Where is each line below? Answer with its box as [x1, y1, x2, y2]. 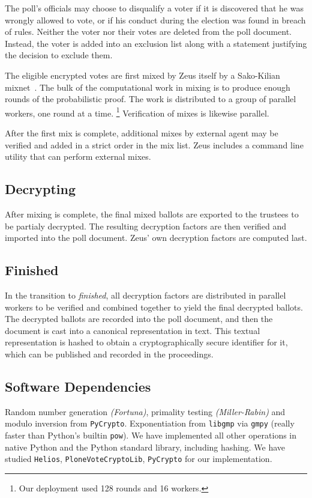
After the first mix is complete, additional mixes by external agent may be [5, 127, 278, 139]
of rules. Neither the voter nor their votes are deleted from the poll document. [5, 25, 292, 38]
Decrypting [5, 180, 76, 198]
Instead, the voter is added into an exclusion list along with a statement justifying [5, 37, 307, 49]
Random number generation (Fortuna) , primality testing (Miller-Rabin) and [5, 405, 286, 418]
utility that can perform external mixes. [5, 150, 151, 163]
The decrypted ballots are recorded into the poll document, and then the [5, 312, 273, 325]
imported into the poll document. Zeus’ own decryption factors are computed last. [5, 231, 307, 244]
